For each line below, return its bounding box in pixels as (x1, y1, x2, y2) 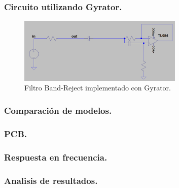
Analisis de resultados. (4, 174, 98, 186)
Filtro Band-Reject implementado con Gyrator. (24, 82, 171, 93)
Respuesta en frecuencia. (4, 150, 108, 163)
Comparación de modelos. (4, 104, 112, 116)
